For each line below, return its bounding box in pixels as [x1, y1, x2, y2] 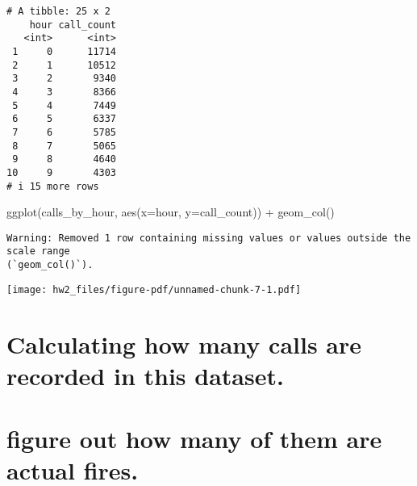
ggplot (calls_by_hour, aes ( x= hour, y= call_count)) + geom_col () [6, 203, 335, 220]
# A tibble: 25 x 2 [6, 6, 111, 17]
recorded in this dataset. [6, 358, 284, 392]
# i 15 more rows [6, 180, 99, 192]
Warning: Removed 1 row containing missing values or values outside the [6, 232, 411, 244]
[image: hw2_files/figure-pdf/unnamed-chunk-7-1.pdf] [6, 283, 302, 295]
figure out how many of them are [6, 422, 382, 455]
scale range [6, 245, 70, 258]
